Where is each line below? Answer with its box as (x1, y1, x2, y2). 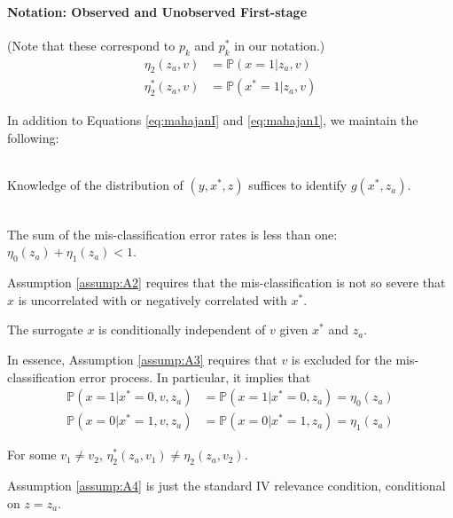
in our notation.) (234, 35, 325, 54)
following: (7, 129, 59, 147)
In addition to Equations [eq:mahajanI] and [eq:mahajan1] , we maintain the (7, 111, 418, 129)
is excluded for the (291, 350, 392, 368)
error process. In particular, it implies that (79, 367, 311, 386)
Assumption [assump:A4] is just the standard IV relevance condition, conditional (7, 476, 446, 495)
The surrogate (7, 320, 83, 339)
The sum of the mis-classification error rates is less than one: (7, 224, 338, 243)
